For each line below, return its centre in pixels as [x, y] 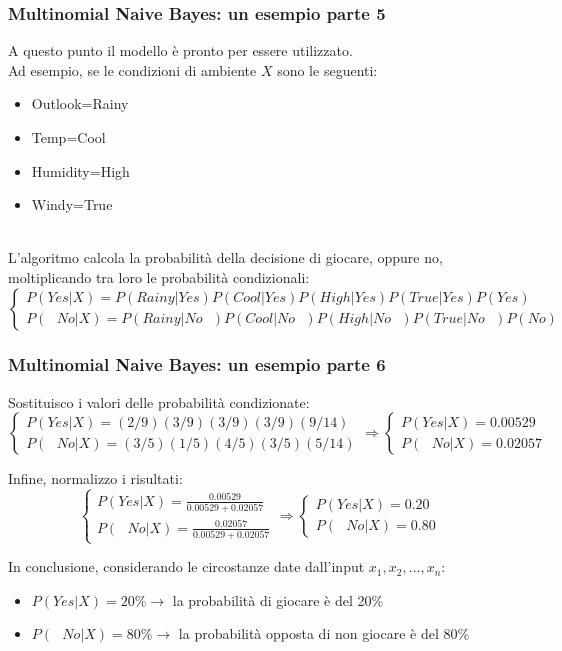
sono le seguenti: [327, 69]
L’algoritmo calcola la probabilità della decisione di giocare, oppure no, [225, 257]
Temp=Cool [68, 137]
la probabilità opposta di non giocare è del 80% [324, 633]
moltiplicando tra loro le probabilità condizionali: [159, 276]
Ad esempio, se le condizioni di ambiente [132, 69]
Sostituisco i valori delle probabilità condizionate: [159, 401]
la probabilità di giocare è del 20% [278, 599]
